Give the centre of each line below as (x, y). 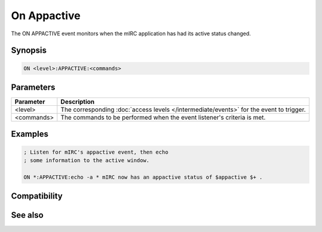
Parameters (33, 87)
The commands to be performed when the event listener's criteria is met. (163, 118)
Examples (30, 134)
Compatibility (37, 196)
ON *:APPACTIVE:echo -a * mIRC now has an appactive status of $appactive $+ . (143, 177)
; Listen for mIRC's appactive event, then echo (96, 152)
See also (27, 215)
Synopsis (29, 51)
